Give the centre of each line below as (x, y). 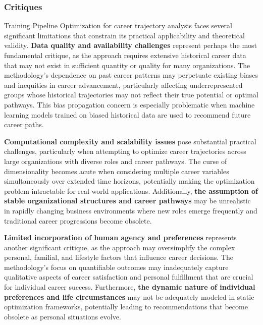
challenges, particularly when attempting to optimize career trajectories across (125, 151)
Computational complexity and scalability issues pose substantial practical (130, 141)
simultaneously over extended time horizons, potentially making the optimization (129, 181)
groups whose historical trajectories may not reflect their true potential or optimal (131, 95)
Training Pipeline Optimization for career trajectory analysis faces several (118, 25)
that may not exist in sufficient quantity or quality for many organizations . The (127, 65)
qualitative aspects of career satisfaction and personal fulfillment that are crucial (129, 277)
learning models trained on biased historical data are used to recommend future (127, 114)
